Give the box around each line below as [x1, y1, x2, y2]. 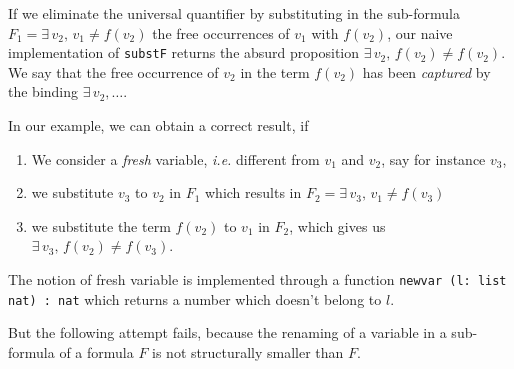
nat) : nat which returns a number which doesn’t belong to [8, 288, 382, 309]
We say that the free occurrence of [8, 61, 219, 82]
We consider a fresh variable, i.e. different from [31, 148, 320, 169]
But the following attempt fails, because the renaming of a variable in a [8, 322, 447, 343]
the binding [8, 81, 79, 102]
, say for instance [381, 148, 486, 169]
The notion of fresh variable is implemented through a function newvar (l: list [8, 269, 507, 289]
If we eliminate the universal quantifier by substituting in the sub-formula [8, 3, 460, 23]
